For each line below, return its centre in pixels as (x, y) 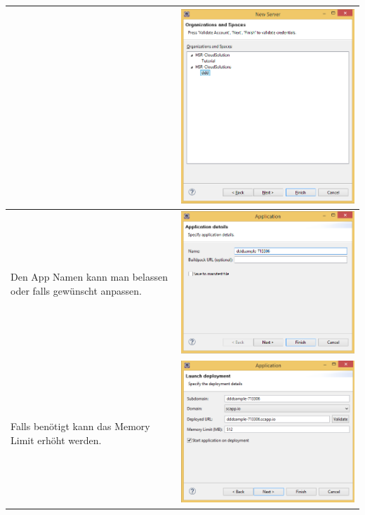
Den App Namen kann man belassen (89, 277)
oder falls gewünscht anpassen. (77, 291)
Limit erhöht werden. (56, 440)
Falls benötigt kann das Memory (80, 426)
